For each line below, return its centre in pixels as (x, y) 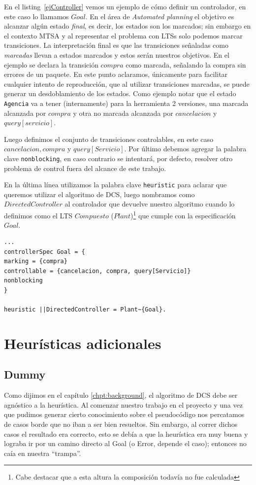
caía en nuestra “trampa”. (43, 453)
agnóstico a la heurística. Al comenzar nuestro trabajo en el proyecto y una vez (123, 404)
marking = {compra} (36, 261)
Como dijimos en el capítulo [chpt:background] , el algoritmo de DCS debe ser (121, 395)
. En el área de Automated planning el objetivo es (160, 16)
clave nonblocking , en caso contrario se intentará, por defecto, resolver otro (118, 158)
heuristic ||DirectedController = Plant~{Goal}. (85, 310)
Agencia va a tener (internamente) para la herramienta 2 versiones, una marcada (126, 103)
